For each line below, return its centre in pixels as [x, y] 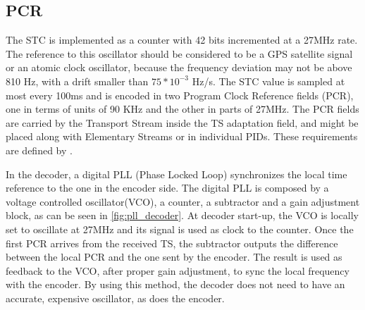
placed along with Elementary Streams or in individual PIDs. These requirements [182, 136]
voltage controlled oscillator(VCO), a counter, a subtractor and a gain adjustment [183, 201]
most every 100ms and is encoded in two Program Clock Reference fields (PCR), [180, 95]
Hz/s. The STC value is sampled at [268, 81]
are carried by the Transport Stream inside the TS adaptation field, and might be [182, 122]
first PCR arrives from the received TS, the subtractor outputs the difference [172, 243]
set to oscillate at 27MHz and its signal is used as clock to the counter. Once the [180, 229]
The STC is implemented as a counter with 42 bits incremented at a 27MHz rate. [182, 40]
